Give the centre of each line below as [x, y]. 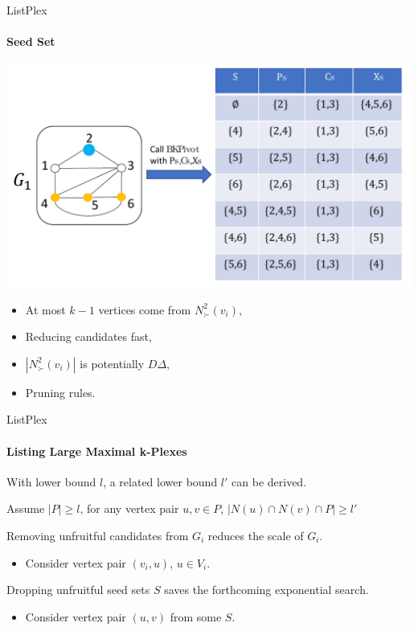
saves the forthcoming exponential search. [266, 590]
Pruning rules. [60, 392]
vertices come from [145, 309]
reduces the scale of [256, 535]
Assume [26, 508]
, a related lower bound [160, 481]
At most [45, 309]
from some [196, 616]
